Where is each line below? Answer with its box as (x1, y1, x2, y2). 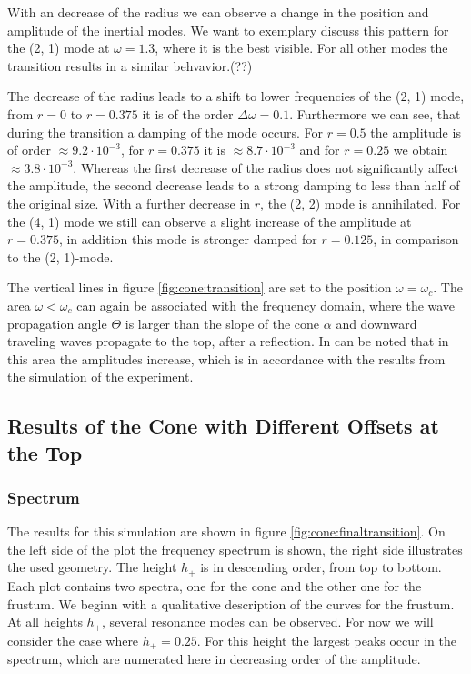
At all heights (7, 612, 83, 631)
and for (299, 140, 340, 159)
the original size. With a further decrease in (7, 193, 251, 212)
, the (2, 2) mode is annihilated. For (260, 193, 461, 212)
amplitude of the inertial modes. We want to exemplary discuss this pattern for (7, 20, 449, 39)
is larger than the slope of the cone (125, 313, 320, 332)
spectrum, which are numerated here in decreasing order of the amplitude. (7, 649, 421, 668)
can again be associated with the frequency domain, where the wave (76, 295, 456, 314)
